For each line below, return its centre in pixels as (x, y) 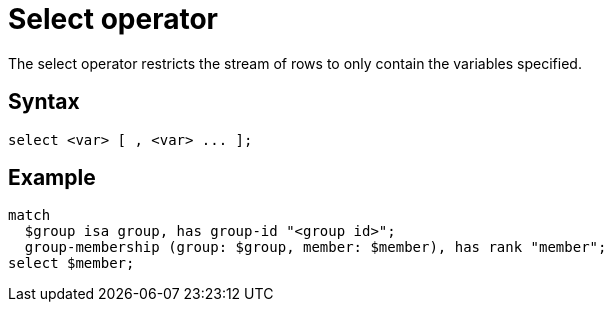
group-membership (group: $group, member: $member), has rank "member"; (315, 247)
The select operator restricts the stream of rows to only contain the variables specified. (295, 63)
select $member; (71, 263)
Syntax (44, 102)
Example (52, 178)
